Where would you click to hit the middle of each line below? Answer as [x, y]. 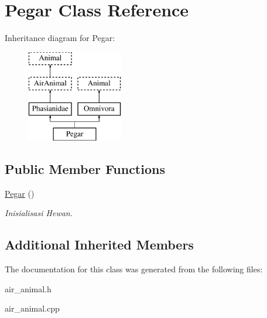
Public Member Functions [85, 168]
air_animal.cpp [32, 308]
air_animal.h [28, 288]
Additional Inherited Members [99, 245]
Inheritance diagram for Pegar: [60, 38]
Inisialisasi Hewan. [39, 213]
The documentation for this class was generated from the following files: [134, 269]
